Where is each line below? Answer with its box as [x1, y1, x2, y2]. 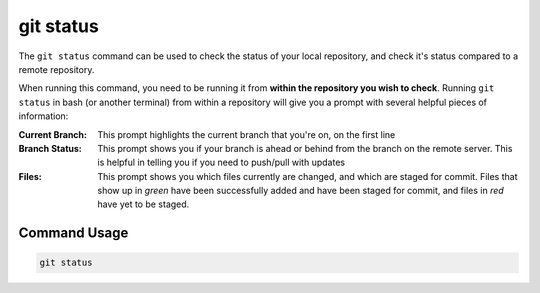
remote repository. [18, 63, 95, 75]
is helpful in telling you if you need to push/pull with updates [97, 156, 345, 169]
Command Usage [18, 225, 129, 242]
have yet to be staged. [97, 198, 190, 210]
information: [18, 110, 69, 122]
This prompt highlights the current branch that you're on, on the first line [97, 128, 396, 140]
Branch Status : [18, 142, 82, 154]
